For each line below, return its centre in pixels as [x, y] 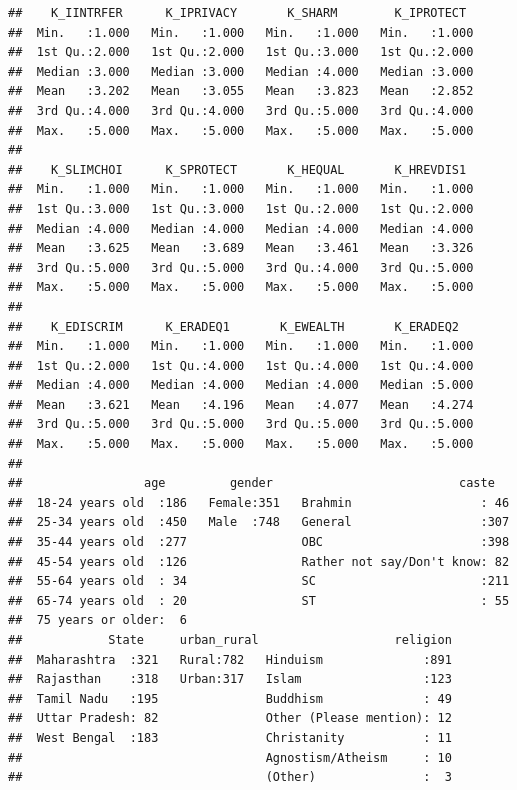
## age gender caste [251, 483]
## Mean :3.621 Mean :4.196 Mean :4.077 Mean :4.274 [241, 404]
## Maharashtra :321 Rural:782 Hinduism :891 [230, 659]
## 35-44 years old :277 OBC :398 [259, 542]
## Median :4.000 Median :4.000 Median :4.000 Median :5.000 [241, 385]
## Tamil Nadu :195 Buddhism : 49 [230, 698]
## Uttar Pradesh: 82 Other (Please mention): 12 [230, 718]
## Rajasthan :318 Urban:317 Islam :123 [230, 679]
